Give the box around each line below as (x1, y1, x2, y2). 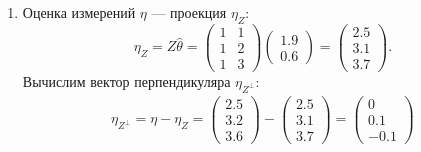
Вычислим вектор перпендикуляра (22, 70, 231, 91)
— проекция (151, 2, 227, 22)
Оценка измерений (22, 2, 136, 22)
